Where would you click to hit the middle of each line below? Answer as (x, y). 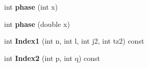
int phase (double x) (37, 24)
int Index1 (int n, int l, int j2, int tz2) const (74, 41)
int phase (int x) (31, 7)
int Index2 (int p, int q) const (52, 58)
